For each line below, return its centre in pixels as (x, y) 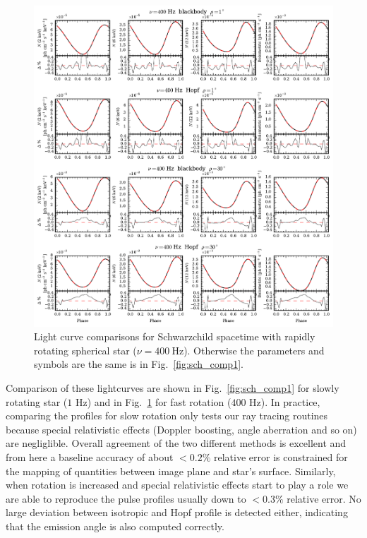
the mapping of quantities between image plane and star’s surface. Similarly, (171, 471)
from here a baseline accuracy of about (90, 456)
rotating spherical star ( (85, 350)
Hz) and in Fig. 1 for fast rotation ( (153, 401)
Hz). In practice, (285, 401)
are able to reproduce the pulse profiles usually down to (126, 498)
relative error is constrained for (281, 456)
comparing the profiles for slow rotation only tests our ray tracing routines (167, 416)
